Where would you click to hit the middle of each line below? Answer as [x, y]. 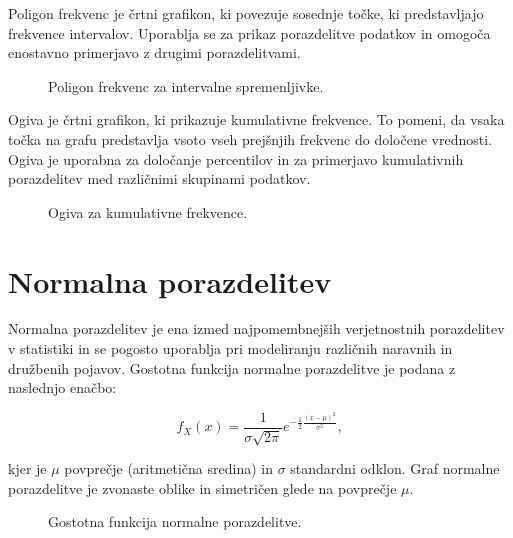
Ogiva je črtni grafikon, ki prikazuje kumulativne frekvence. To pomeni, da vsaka [256, 119]
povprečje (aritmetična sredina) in [168, 468]
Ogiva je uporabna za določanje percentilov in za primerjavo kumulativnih [236, 158]
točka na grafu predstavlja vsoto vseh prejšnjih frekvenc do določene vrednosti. [250, 138]
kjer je [27, 468]
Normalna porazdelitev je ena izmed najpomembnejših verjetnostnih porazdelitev [256, 328]
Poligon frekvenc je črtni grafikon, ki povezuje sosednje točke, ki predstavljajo [246, 13]
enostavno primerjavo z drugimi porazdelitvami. [154, 52]
